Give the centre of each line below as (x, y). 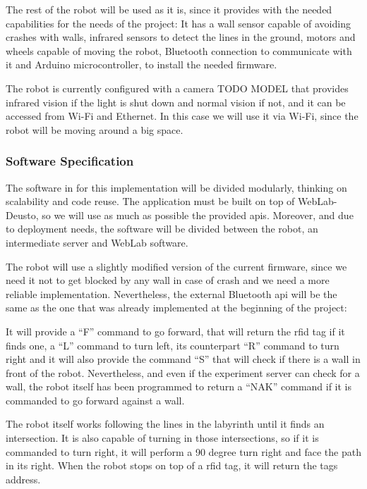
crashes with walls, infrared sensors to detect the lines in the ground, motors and (181, 37)
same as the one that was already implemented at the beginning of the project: (176, 308)
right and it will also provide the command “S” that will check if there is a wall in (183, 359)
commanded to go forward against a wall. (95, 400)
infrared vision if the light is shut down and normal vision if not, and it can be (176, 102)
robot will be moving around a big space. (95, 129)
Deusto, (22, 215)
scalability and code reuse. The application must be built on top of (150, 201)
